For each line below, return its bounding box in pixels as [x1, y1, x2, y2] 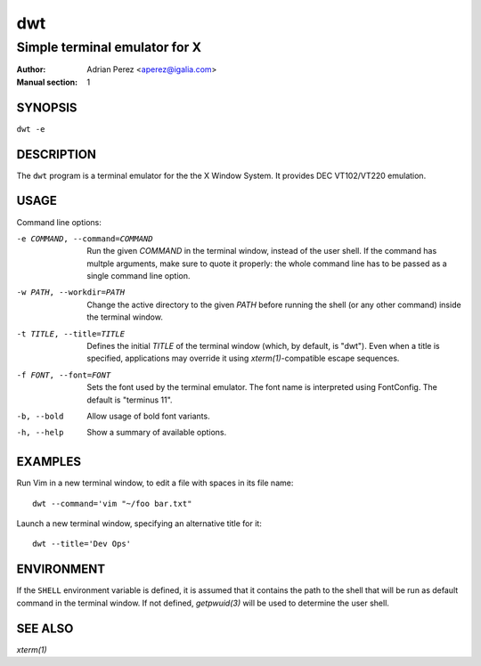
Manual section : [16, 77, 78, 87]
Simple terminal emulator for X [16, 39, 202, 55]
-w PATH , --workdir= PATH [16, 288, 125, 297]
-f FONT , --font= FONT [16, 370, 111, 380]
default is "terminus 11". [86, 394, 173, 405]
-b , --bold [16, 410, 64, 421]
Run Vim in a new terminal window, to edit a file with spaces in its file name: [16, 477, 294, 489]
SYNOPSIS [16, 100, 77, 115]
